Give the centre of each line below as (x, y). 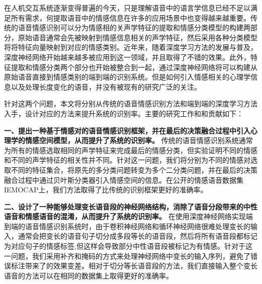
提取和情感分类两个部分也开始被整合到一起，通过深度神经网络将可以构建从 (134, 67)
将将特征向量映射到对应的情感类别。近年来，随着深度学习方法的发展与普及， (131, 47)
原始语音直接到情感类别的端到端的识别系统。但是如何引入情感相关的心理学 (127, 77)
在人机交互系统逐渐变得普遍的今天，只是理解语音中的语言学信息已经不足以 (127, 8)
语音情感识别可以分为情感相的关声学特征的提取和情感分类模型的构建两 (134, 27)
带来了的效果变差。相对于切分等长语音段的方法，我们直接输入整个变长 (141, 266)
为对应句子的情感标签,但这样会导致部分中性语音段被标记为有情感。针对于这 (128, 246)
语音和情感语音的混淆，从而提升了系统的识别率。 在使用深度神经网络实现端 (128, 216)
